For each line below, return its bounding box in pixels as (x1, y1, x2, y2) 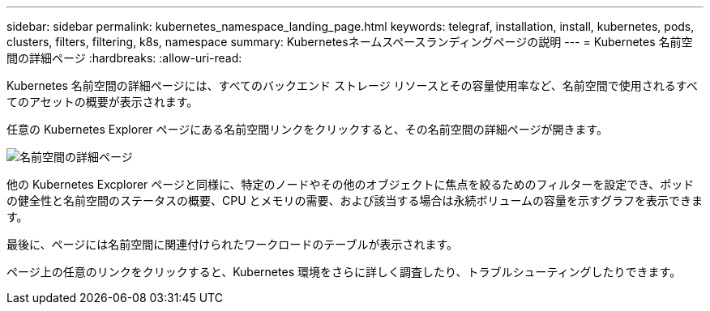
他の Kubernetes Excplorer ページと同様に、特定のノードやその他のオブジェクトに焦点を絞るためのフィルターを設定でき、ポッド (6, 177, 695, 191)
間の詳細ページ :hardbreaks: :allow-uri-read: (6, 51, 242, 65)
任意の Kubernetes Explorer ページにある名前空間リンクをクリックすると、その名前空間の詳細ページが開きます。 (6, 122, 609, 136)
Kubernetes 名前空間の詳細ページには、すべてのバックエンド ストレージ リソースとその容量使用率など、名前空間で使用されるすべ (6, 79, 698, 92)
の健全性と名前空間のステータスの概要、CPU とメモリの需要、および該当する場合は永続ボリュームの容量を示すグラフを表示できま (6, 194, 704, 207)
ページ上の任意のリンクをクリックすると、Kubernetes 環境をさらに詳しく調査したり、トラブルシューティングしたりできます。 (6, 265, 682, 279)
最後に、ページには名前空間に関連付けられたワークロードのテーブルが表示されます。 (6, 237, 459, 251)
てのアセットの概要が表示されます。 (6, 95, 199, 109)
